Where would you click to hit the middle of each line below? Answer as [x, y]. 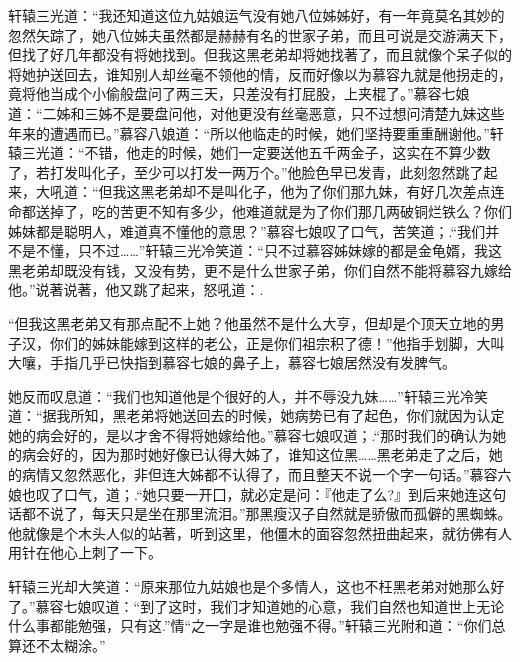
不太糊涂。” [70, 644]
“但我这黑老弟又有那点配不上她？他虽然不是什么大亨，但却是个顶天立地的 [249, 322]
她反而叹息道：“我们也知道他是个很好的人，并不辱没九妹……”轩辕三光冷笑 [248, 395]
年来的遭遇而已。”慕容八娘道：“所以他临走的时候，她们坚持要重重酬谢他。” [249, 132]
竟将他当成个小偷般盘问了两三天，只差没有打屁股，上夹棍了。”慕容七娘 [239, 93]
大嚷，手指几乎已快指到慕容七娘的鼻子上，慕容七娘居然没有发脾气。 [232, 362]
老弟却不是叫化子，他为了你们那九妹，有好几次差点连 [329, 191]
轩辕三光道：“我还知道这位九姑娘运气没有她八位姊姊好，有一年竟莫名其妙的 [256, 15]
